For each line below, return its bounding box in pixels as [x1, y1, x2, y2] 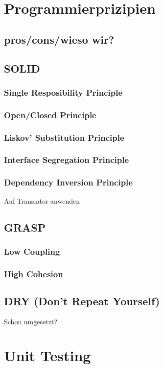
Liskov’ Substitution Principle [4, 131, 124, 143]
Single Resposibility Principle [4, 86, 123, 98]
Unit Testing [4, 345, 91, 365]
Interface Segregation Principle [4, 154, 129, 166]
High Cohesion [4, 267, 63, 280]
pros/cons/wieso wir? [4, 31, 115, 47]
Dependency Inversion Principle [4, 176, 133, 188]
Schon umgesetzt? [4, 316, 57, 326]
